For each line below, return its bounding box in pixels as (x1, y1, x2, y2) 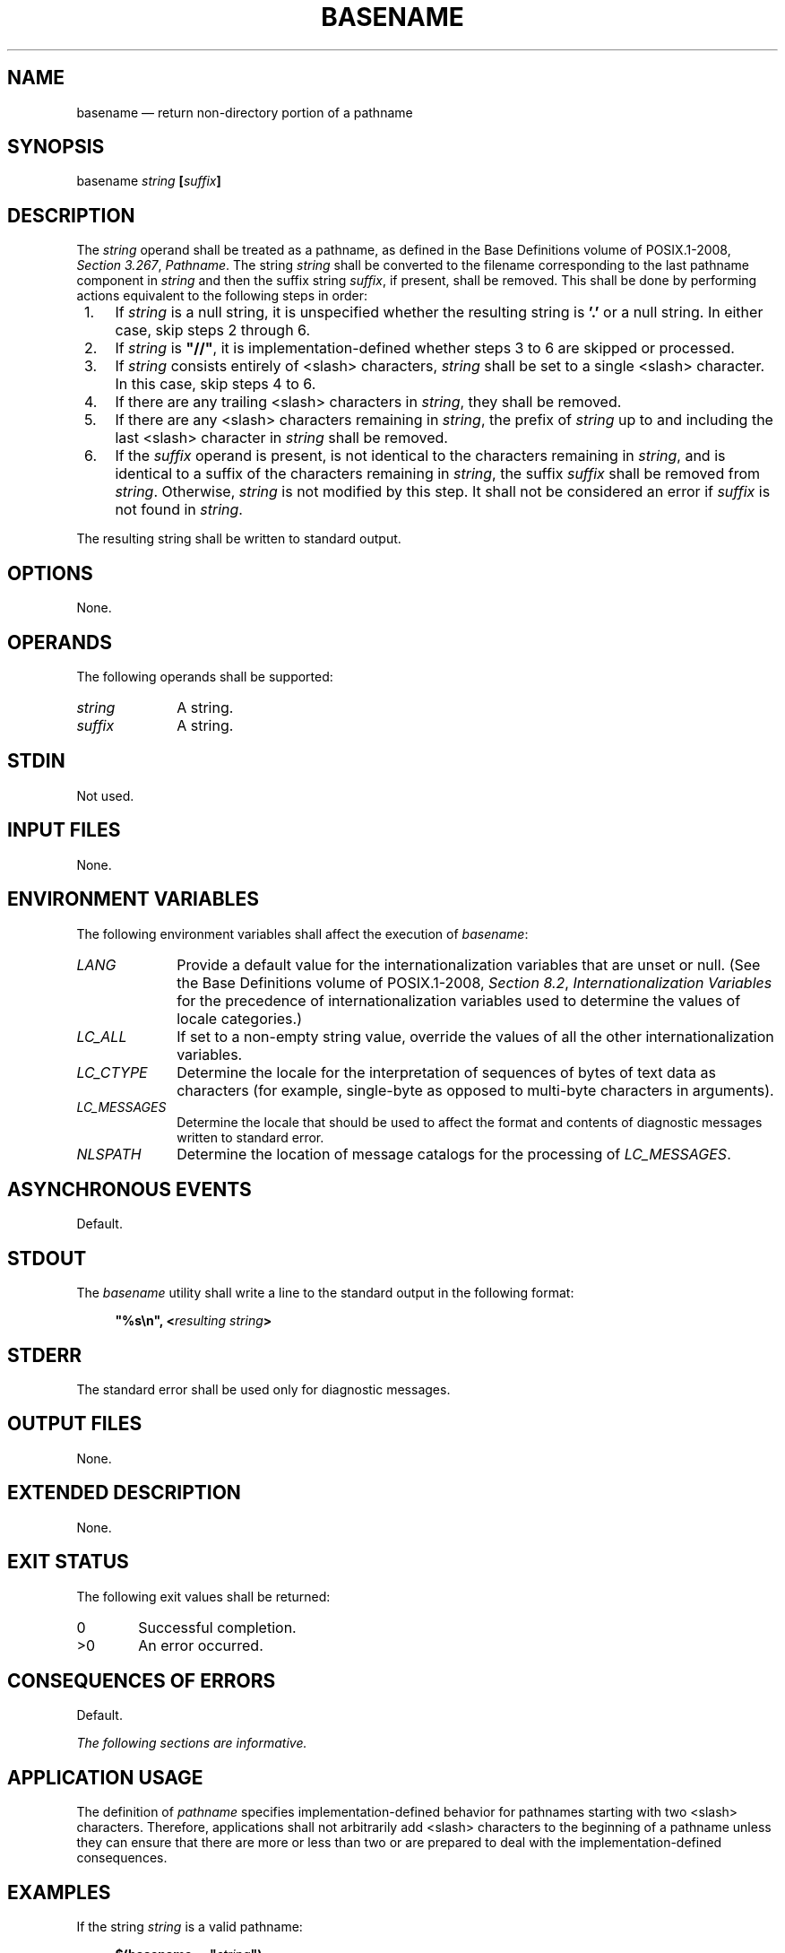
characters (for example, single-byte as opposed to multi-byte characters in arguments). (177, 1081, 774, 1099)
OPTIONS (7, 561, 93, 585)
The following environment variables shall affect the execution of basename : (76, 925, 529, 942)
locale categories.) (177, 1009, 303, 1028)
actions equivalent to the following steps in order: (76, 288, 368, 304)
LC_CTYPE (76, 1063, 148, 1081)
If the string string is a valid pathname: (76, 1919, 303, 1935)
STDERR (7, 1343, 82, 1367)
